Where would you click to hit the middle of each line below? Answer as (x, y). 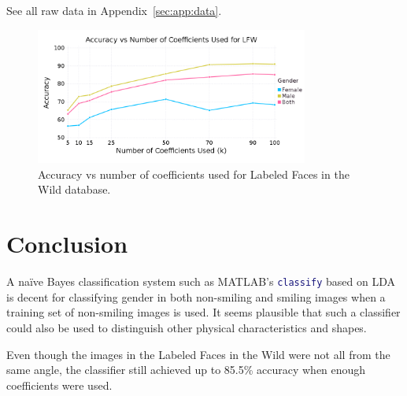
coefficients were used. (59, 385)
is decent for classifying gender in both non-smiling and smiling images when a (196, 296)
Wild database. (74, 189)
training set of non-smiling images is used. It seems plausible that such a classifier (203, 312)
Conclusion (67, 244)
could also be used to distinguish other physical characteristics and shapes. (187, 327)
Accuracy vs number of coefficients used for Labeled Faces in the (194, 174)
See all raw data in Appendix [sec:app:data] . (114, 10)
